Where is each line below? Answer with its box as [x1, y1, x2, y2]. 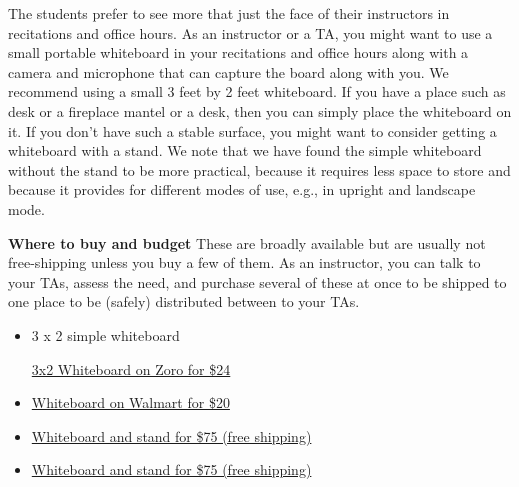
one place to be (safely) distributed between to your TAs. [8, 291, 360, 312]
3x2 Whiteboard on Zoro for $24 [31, 358, 231, 379]
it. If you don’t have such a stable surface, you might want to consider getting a [8, 120, 497, 141]
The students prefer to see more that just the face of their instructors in [8, 3, 450, 23]
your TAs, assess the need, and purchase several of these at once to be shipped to [8, 271, 507, 292]
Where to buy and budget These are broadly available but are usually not [8, 232, 486, 253]
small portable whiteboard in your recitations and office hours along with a [8, 42, 469, 63]
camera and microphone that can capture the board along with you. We [8, 61, 449, 82]
